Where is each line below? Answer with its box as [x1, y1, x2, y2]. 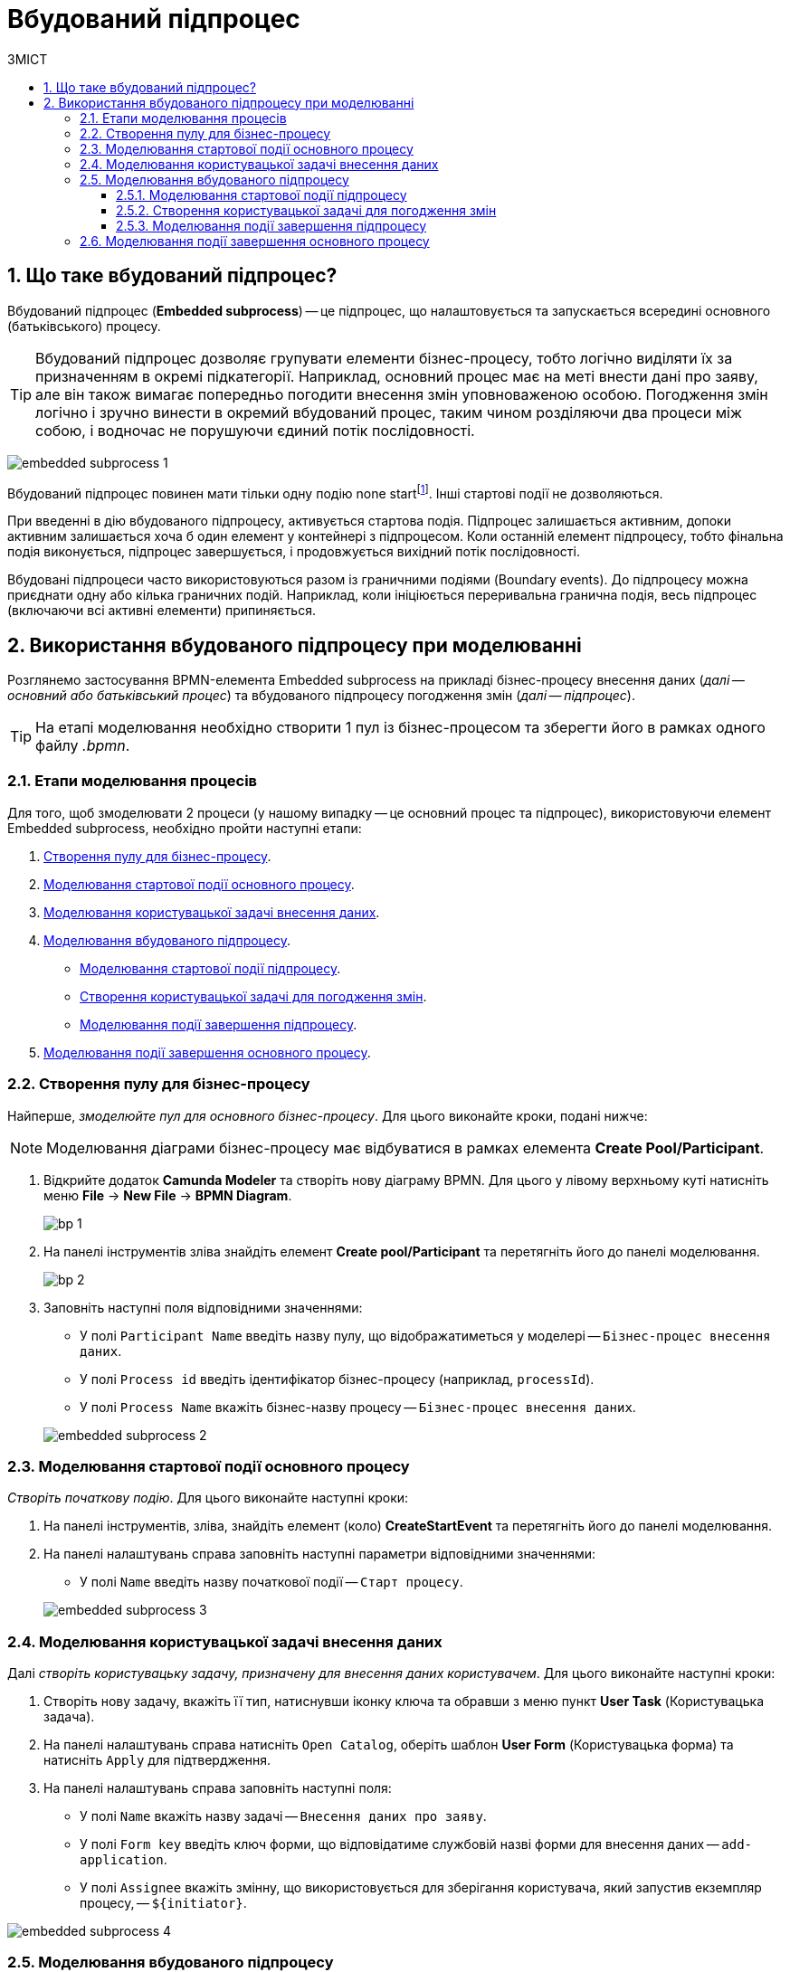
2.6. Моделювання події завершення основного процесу [80, 232, 430, 249]
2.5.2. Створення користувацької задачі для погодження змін [116, 202, 497, 218]
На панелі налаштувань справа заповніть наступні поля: [43, 1780, 392, 1797]
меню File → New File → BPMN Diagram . [43, 1187, 292, 1203]
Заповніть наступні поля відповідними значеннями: [43, 1299, 363, 1315]
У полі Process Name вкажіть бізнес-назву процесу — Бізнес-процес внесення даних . [80, 1398, 636, 1415]
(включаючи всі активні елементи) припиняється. [7, 602, 316, 619]
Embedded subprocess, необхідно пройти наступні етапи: [7, 820, 362, 836]
